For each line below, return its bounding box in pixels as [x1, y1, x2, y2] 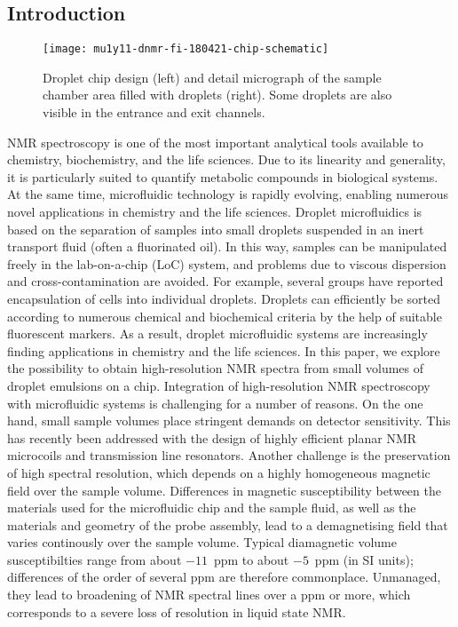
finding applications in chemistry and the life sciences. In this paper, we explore [7, 341, 440, 360]
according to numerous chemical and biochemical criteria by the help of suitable [7, 306, 442, 325]
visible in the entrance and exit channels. [43, 103, 265, 122]
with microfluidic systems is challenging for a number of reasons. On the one [7, 393, 423, 412]
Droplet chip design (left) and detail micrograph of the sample [43, 67, 382, 86]
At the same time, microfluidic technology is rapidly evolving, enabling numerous [7, 185, 448, 203]
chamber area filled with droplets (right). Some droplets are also [43, 85, 392, 104]
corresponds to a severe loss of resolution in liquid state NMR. [7, 602, 346, 621]
